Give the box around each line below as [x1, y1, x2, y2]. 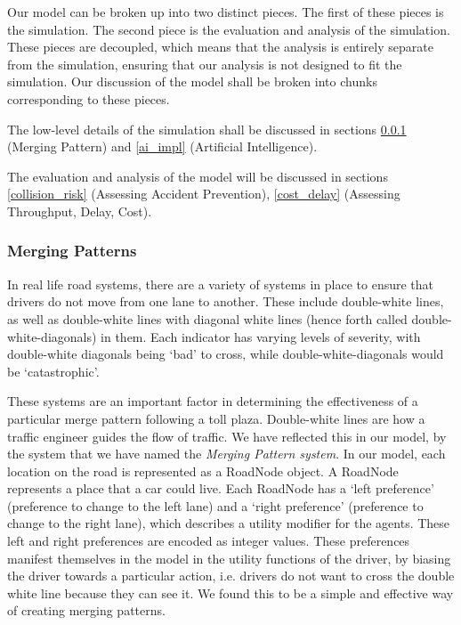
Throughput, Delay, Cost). [7, 201, 152, 220]
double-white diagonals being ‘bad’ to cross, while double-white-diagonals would [7, 345, 444, 363]
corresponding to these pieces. [7, 89, 170, 108]
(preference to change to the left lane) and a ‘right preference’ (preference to [7, 496, 424, 515]
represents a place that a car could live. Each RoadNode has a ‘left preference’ [7, 479, 434, 498]
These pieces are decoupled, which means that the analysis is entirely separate [7, 37, 433, 56]
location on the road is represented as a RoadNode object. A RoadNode [7, 461, 399, 480]
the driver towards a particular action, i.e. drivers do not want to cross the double [7, 566, 455, 585]
